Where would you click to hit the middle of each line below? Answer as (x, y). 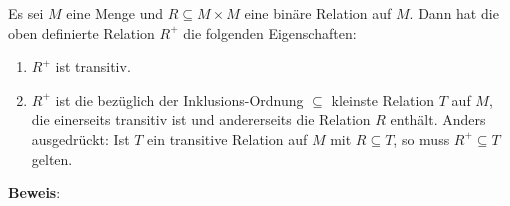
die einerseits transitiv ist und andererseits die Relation (201, 119)
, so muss (421, 138)
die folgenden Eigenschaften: (270, 32)
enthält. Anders (438, 119)
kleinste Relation (383, 99)
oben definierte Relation (81, 32)
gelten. (52, 158)
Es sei (26, 13)
